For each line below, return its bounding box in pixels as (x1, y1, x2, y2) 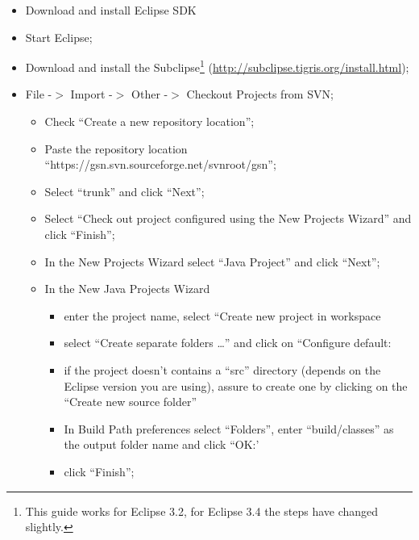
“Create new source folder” (64, 393, 197, 410)
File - (25, 86, 52, 103)
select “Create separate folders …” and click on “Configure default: (64, 334, 392, 351)
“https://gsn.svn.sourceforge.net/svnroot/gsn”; (44, 156, 276, 173)
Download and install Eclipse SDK (25, 2, 197, 18)
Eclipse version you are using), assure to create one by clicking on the (64, 377, 408, 394)
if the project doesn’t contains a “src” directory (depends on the (64, 361, 381, 378)
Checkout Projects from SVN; (186, 86, 334, 103)
